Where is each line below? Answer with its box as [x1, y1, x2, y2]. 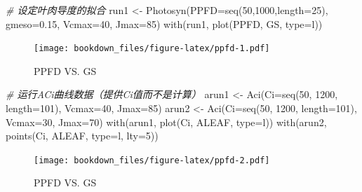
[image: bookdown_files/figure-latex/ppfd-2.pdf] [34, 155, 270, 165]
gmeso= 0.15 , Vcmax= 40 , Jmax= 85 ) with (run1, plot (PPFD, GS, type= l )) [6, 16, 323, 31]
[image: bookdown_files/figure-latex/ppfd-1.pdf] [34, 43, 270, 54]
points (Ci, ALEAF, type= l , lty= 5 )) [6, 128, 159, 143]
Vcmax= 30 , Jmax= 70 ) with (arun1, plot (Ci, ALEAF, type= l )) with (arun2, [6, 114, 327, 129]
